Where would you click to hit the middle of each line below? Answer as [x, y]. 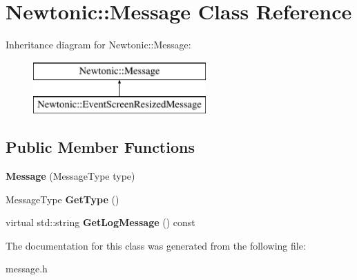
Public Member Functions [100, 147]
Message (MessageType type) [70, 176]
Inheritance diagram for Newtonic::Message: [98, 45]
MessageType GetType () [62, 199]
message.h [27, 269]
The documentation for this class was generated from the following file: [156, 245]
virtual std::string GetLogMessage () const [100, 222]
